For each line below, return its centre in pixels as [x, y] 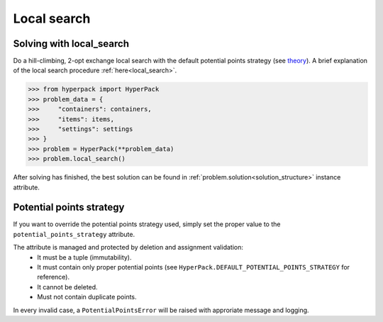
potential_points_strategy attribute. [74, 234]
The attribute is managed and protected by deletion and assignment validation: [128, 248]
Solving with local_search [71, 44]
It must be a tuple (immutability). [84, 257]
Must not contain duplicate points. [87, 297]
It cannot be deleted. [68, 287]
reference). [54, 277]
